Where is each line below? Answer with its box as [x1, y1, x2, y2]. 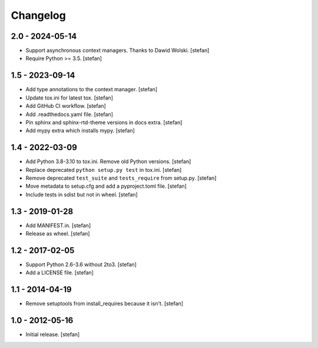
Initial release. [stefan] [25, 331, 80, 338]
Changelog [11, 9, 66, 22]
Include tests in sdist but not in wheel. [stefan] [25, 191, 138, 198]
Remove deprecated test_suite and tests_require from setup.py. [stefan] [25, 174, 217, 181]
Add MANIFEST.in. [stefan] [25, 221, 91, 229]
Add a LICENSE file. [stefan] [25, 269, 94, 276]
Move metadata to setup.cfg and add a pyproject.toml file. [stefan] [25, 183, 187, 190]
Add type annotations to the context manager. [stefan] [25, 86, 158, 93]
